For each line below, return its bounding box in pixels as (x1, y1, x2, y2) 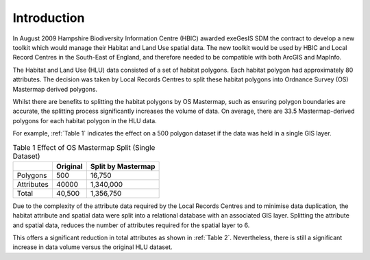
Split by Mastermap (90, 161, 156, 171)
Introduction (12, 10, 85, 25)
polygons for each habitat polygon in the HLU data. (12, 116, 157, 125)
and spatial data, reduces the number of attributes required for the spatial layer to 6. (12, 221, 250, 229)
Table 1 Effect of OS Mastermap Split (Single (12, 142, 156, 152)
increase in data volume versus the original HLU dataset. (12, 243, 173, 251)
